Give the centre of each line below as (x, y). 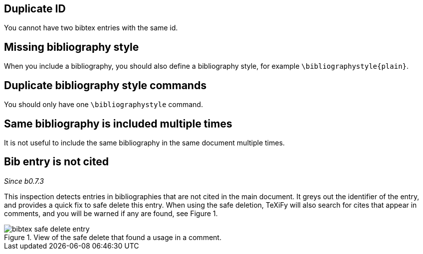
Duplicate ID (35, 9)
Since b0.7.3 (24, 181)
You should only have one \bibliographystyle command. (104, 105)
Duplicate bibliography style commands (105, 85)
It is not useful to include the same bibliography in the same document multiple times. (144, 142)
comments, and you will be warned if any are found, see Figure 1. (111, 213)
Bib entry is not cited (56, 162)
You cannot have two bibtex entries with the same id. (91, 28)
